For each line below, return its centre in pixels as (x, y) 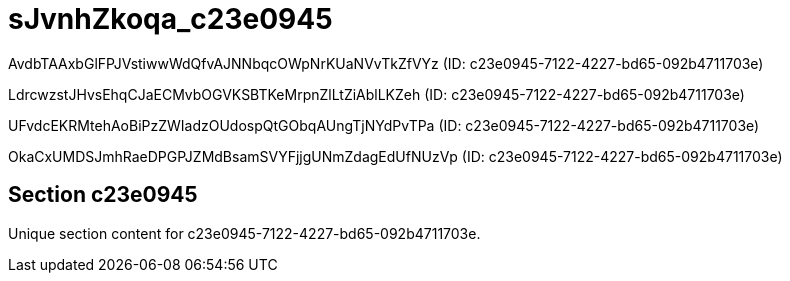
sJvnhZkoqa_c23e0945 (170, 19)
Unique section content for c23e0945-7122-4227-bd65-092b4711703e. (244, 233)
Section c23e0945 (103, 195)
